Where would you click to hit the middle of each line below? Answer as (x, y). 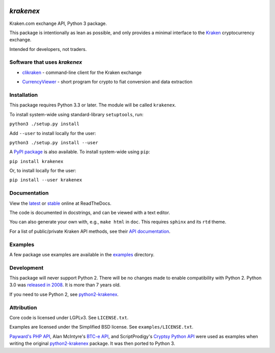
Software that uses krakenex (46, 62)
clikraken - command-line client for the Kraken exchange (82, 72)
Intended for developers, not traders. (48, 49)
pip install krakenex (36, 161)
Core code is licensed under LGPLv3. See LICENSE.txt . (69, 318)
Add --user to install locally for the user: (53, 133)
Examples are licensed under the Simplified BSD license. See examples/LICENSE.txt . (101, 327)
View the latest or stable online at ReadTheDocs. (60, 203)
